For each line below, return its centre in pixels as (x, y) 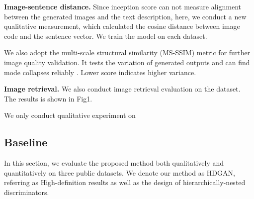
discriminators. (27, 192)
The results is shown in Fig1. (48, 98)
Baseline (26, 142)
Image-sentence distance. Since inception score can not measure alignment (123, 6)
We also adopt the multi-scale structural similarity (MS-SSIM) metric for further (127, 52)
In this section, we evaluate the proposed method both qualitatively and (114, 163)
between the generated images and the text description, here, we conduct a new (125, 16)
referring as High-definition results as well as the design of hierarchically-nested (125, 182)
